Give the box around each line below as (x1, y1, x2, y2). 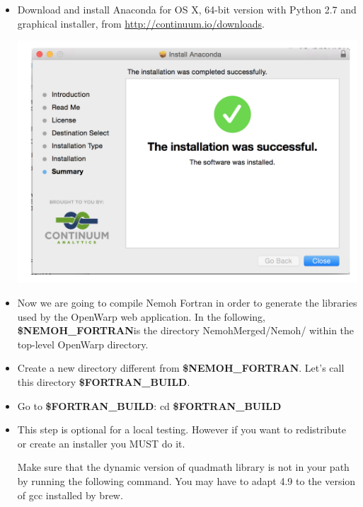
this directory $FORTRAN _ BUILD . (17, 375, 190, 389)
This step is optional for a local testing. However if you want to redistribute (17, 422, 346, 437)
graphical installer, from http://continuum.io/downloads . (17, 16, 265, 30)
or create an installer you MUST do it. (17, 435, 185, 450)
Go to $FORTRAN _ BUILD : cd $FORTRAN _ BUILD (17, 398, 282, 413)
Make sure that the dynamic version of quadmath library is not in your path (17, 460, 350, 474)
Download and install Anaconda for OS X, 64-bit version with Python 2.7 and (17, 2, 357, 16)
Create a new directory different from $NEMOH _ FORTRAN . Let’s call (17, 360, 345, 375)
